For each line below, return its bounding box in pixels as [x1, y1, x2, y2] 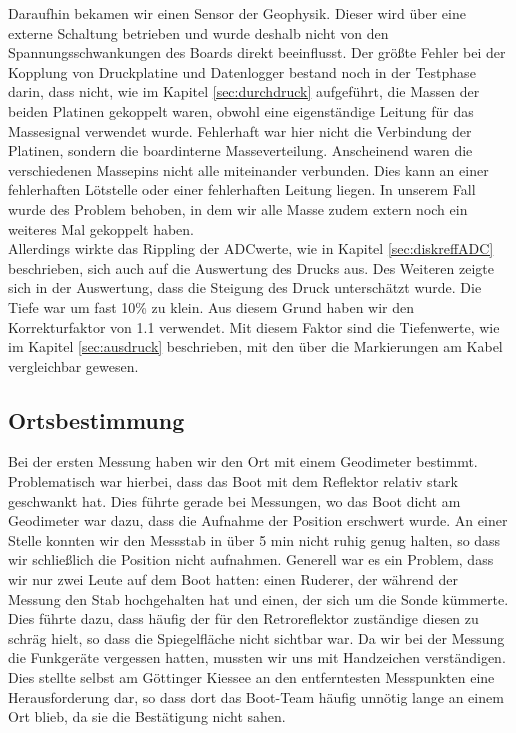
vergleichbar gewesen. [8, 355, 139, 376]
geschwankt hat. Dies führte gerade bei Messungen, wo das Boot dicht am [8, 490, 461, 511]
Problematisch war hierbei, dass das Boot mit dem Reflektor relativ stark [8, 471, 458, 492]
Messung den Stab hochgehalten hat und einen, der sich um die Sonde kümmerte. [8, 588, 509, 609]
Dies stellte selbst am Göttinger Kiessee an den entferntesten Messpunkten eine [8, 667, 495, 688]
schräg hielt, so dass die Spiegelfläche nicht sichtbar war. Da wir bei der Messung [8, 627, 505, 648]
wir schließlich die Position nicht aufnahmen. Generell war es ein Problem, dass [8, 549, 494, 570]
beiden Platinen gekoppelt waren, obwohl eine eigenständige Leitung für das [8, 100, 474, 121]
